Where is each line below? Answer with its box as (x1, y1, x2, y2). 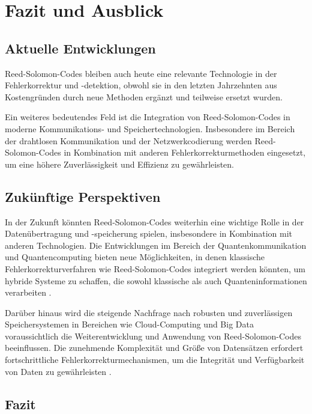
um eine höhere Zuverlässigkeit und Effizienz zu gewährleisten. (5, 157, 235, 170)
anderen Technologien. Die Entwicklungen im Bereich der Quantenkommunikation (5, 239, 307, 251)
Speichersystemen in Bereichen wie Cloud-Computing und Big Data (5, 318, 254, 330)
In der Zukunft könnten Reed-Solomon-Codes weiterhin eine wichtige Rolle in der (5, 215, 304, 228)
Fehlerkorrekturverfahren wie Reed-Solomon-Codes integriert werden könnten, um (5, 262, 305, 275)
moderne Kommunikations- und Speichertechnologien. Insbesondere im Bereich (5, 122, 295, 135)
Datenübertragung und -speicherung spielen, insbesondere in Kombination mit (5, 227, 293, 240)
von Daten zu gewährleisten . (5, 365, 112, 377)
